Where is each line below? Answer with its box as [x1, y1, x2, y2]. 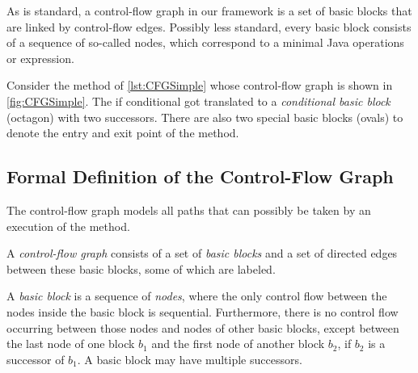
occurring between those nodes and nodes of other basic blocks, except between [6, 319, 399, 336]
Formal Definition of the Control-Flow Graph [6, 164, 394, 189]
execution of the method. [6, 217, 130, 234]
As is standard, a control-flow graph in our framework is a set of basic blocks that [6, 2, 412, 19]
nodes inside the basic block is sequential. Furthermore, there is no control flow [6, 303, 399, 320]
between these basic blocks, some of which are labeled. [6, 260, 276, 277]
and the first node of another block [151, 335, 325, 352]
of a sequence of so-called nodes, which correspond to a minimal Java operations [6, 34, 404, 51]
